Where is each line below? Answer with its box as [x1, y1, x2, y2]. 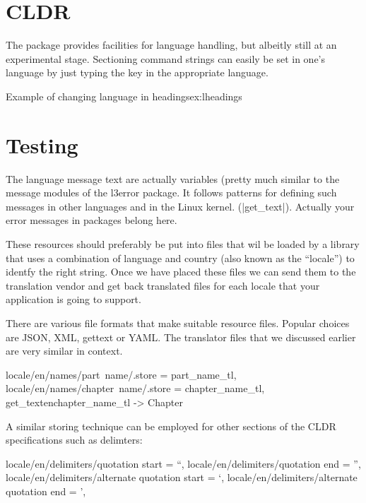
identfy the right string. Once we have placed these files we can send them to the [6, 264, 356, 279]
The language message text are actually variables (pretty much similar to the [6, 171, 340, 186]
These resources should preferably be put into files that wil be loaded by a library [6, 237, 360, 251]
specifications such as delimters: [6, 432, 143, 447]
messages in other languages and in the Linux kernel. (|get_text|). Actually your [6, 199, 355, 213]
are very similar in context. [6, 343, 123, 358]
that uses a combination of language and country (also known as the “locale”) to [6, 250, 355, 265]
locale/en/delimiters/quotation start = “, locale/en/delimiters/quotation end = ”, [6, 456, 361, 471]
